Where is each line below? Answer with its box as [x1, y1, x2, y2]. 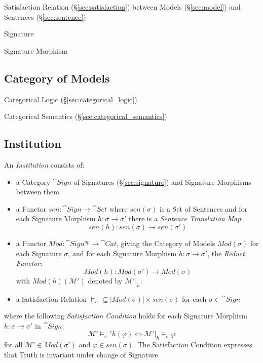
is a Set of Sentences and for [159, 203, 248, 214]
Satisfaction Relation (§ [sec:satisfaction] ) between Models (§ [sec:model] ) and [4, 2, 241, 12]
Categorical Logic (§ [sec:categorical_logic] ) [4, 94, 137, 104]
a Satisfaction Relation [16, 293, 87, 304]
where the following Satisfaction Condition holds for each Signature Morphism [4, 310, 248, 321]
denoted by [88, 275, 123, 286]
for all [4, 339, 23, 350]
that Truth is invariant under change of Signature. [4, 349, 160, 359]
